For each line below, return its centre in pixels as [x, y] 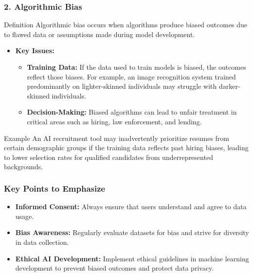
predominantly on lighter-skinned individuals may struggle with [122, 86]
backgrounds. [24, 167]
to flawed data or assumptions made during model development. [99, 34]
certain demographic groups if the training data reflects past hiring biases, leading [126, 148]
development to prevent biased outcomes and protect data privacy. [115, 268]
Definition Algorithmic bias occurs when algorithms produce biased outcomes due [126, 25]
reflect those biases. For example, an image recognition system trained [131, 76]
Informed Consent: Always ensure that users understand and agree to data [131, 207]
